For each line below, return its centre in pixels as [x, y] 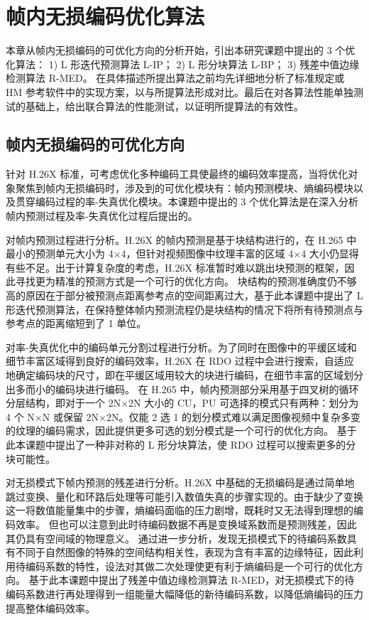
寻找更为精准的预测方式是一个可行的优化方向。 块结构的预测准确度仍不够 [186, 281]
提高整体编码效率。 [50, 608]
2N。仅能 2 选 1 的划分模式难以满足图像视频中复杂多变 [233, 416]
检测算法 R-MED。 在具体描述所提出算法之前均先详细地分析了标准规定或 [175, 78]
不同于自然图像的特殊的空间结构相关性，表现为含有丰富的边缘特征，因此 [184, 552]
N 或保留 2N [71, 416]
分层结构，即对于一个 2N [64, 403]
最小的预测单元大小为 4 [60, 253]
